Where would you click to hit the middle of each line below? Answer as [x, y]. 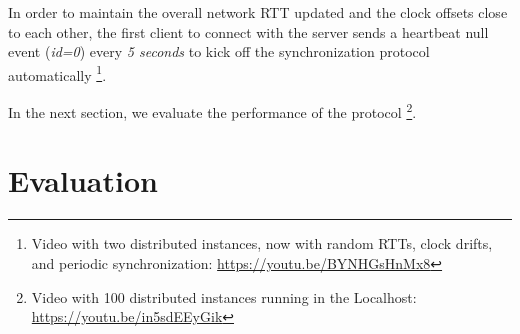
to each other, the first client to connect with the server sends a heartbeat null [248, 31]
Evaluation [83, 180]
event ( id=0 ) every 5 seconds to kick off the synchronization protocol [219, 51]
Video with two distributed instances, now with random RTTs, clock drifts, [262, 243]
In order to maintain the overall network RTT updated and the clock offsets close [258, 12]
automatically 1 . [57, 73]
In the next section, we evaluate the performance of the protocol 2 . [212, 110]
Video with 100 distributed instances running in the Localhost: [224, 296]
